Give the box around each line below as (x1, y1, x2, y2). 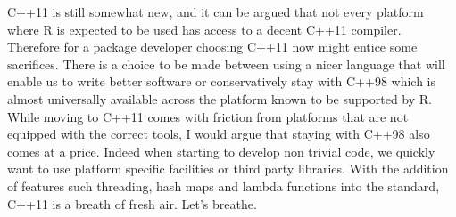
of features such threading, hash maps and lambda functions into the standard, (7, 176, 440, 195)
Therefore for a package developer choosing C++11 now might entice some (7, 37, 418, 56)
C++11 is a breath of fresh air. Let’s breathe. (7, 194, 257, 213)
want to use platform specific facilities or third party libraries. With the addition (7, 159, 449, 178)
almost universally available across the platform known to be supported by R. (7, 89, 432, 108)
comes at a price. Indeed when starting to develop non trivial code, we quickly (7, 141, 435, 160)
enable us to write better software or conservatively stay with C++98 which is (7, 72, 436, 91)
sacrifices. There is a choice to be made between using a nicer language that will (7, 54, 445, 73)
